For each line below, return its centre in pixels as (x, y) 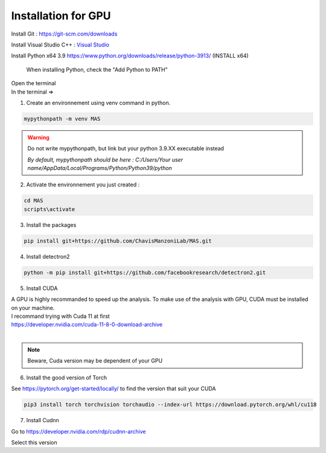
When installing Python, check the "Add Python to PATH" (97, 69)
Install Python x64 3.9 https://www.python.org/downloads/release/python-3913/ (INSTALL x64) (130, 56)
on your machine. (33, 308)
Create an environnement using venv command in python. (98, 103)
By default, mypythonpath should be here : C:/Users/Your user (105, 159)
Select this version (34, 442)
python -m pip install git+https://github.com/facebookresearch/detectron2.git (145, 272)
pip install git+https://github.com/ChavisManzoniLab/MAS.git (118, 241)
